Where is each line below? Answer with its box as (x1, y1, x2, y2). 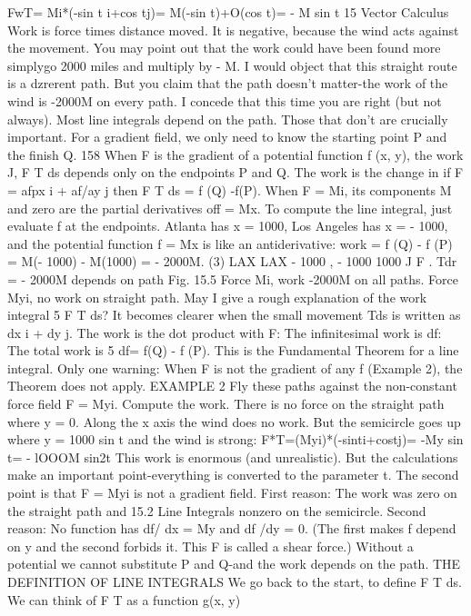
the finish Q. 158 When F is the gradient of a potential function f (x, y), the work (7, 144, 464, 164)
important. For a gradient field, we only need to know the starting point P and (7, 127, 447, 146)
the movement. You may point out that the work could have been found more (7, 38, 441, 57)
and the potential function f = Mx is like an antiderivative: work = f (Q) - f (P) (7, 233, 453, 253)
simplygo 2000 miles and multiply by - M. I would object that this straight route (7, 55, 457, 75)
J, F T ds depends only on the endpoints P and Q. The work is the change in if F (7, 163, 464, 182)
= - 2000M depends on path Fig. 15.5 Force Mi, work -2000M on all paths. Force (7, 269, 458, 288)
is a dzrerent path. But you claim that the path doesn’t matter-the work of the (7, 74, 448, 93)
